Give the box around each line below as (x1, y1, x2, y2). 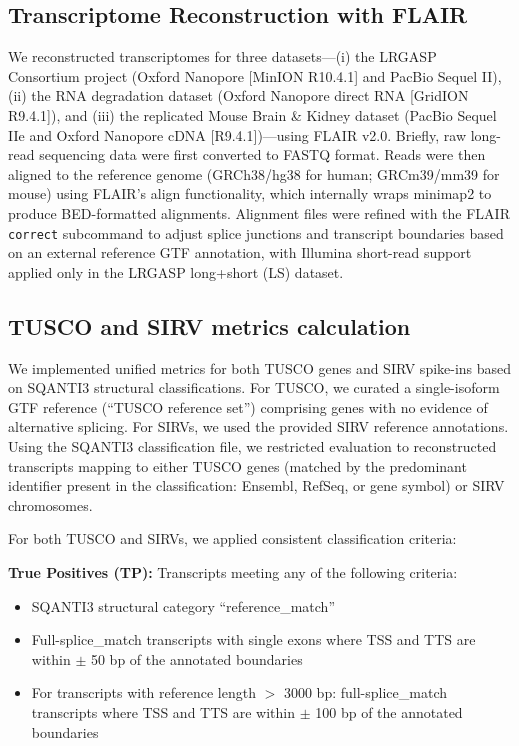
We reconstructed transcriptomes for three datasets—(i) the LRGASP (8, 46, 437, 67)
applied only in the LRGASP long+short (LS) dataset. (8, 261, 344, 282)
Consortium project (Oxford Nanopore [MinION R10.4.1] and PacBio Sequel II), (8, 65, 502, 86)
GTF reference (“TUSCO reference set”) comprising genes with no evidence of (8, 396, 488, 417)
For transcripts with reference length (31, 682, 256, 703)
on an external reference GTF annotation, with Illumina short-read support (8, 242, 472, 263)
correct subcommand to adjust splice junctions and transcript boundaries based (8, 222, 504, 243)
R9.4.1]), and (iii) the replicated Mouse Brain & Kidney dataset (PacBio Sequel (8, 104, 497, 125)
